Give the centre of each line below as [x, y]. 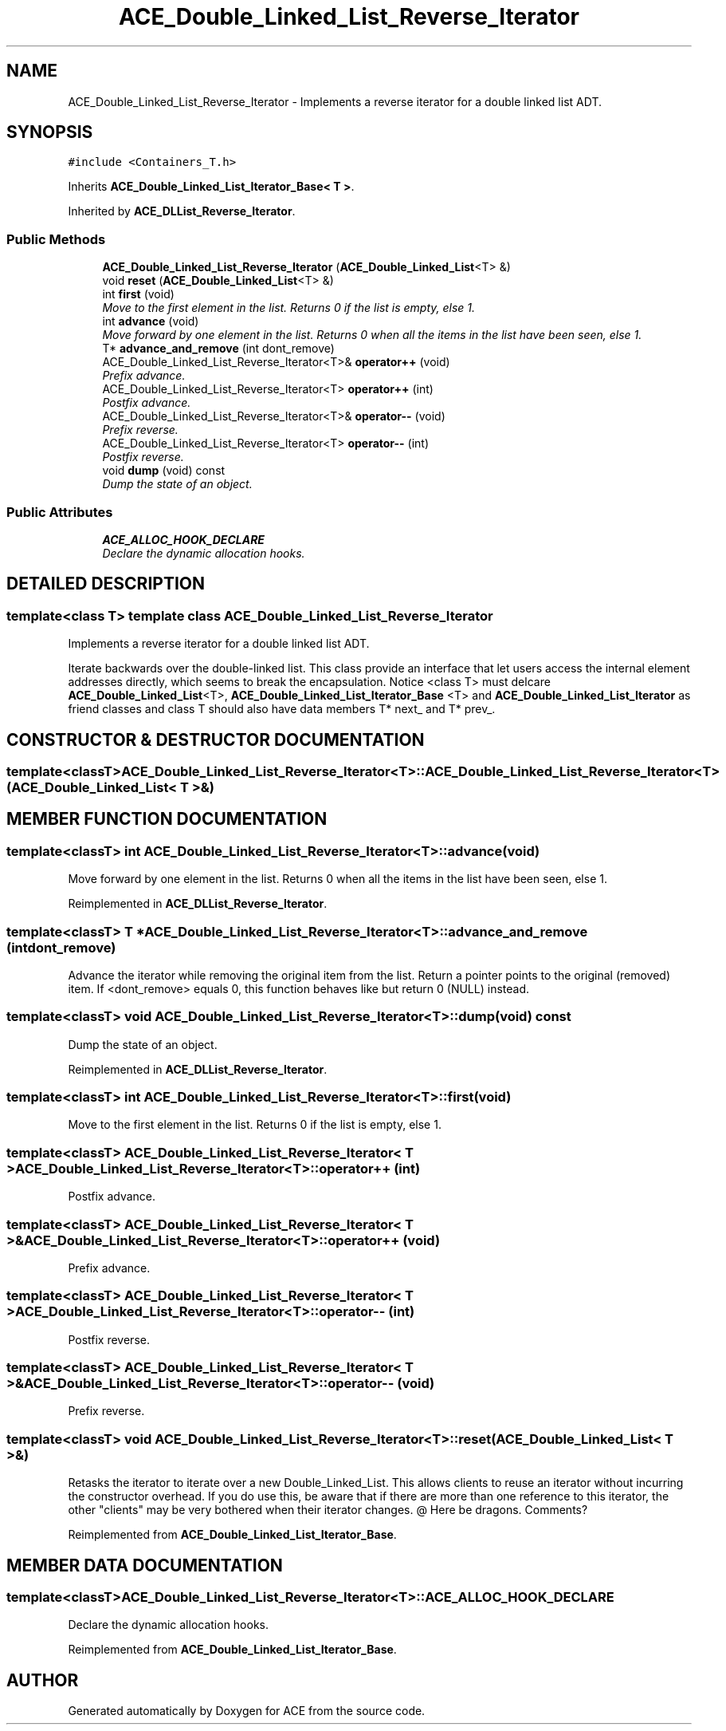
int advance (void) [151, 321]
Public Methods [56, 239]
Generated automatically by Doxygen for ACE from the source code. [247, 1711]
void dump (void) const [164, 471]
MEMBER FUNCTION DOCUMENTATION [167, 819]
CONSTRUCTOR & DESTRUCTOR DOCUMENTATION [216, 739]
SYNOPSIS [50, 132]
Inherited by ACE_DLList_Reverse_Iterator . [182, 211]
